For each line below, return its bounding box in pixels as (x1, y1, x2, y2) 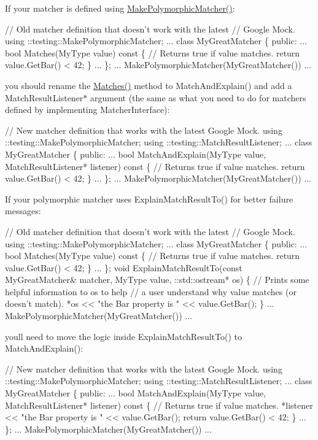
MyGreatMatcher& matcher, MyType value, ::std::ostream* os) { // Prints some (5, 273, 309, 286)
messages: (5, 204, 41, 217)
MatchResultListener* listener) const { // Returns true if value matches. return (5, 160, 305, 172)
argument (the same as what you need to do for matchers (90, 91, 306, 104)
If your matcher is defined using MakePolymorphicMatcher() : (5, 2, 235, 14)
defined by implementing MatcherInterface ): (5, 103, 170, 116)
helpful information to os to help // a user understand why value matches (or (5, 285, 297, 298)
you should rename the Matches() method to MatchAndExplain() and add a (5, 79, 292, 91)
